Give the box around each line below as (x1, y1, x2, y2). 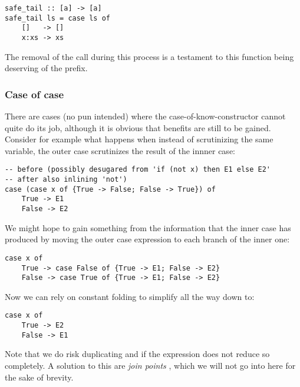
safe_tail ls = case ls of (5, 14, 110, 22)
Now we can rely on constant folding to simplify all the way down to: (5, 290, 255, 302)
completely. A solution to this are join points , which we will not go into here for (5, 359, 296, 371)
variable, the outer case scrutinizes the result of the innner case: (5, 144, 235, 156)
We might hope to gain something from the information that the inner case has (5, 221, 291, 233)
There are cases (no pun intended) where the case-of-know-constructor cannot (5, 110, 286, 122)
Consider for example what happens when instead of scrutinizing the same (5, 133, 273, 145)
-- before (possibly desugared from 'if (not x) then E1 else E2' (5, 165, 271, 174)
